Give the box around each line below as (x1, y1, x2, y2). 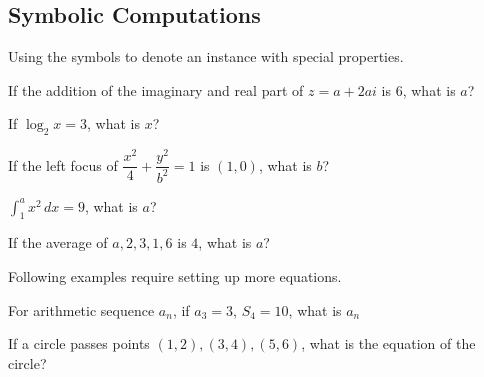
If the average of (8, 232, 108, 253)
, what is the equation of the (301, 333, 476, 354)
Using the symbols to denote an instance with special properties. (8, 46, 404, 67)
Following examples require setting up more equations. (8, 266, 342, 287)
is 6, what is (381, 79, 456, 100)
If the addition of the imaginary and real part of (8, 79, 304, 100)
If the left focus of (8, 154, 118, 175)
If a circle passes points (8, 333, 150, 354)
